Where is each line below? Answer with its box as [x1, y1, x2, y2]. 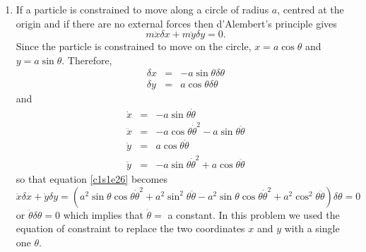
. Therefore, [61, 52, 112, 67]
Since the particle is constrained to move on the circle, [16, 39, 252, 54]
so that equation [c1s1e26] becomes [16, 172, 167, 186]
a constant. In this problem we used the [167, 207, 340, 222]
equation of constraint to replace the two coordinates [16, 221, 245, 236]
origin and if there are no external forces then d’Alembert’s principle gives [16, 16, 337, 30]
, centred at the [277, 2, 344, 16]
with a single [284, 221, 340, 236]
